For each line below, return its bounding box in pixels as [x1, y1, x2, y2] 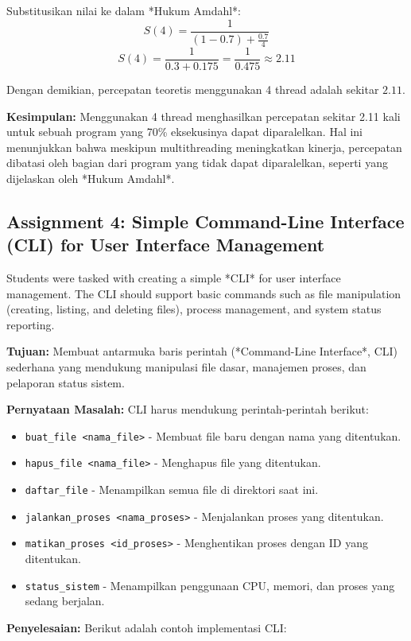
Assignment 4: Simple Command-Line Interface [6, 208, 405, 233]
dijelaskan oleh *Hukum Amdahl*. [6, 169, 175, 186]
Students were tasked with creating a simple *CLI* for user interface [6, 270, 341, 286]
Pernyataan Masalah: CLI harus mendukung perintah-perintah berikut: [6, 401, 369, 418]
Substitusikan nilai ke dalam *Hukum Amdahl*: [6, 2, 241, 18]
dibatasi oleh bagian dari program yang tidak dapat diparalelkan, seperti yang [6, 154, 388, 171]
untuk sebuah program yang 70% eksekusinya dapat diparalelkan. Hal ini [6, 123, 363, 140]
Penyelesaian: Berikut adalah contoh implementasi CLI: [6, 619, 287, 635]
